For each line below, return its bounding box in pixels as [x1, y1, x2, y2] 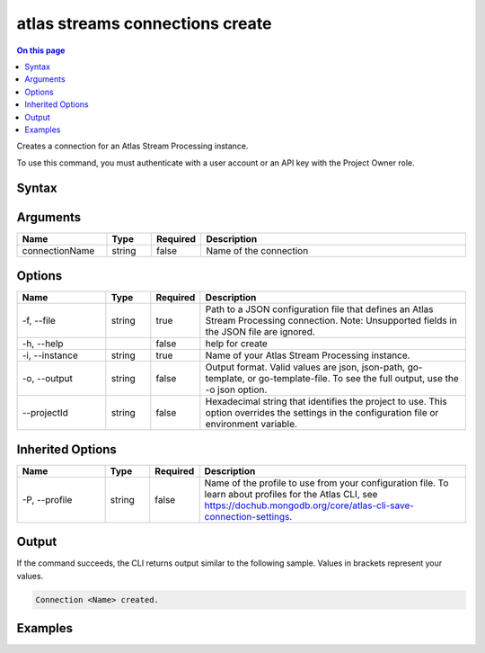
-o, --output [22, 372, 74, 385]
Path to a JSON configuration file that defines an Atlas [205, 303, 435, 316]
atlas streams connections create [16, 13, 272, 33]
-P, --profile [22, 493, 73, 505]
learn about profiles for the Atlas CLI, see [204, 488, 378, 500]
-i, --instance [22, 349, 78, 362]
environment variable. [205, 418, 298, 431]
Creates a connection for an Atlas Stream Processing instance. [16, 140, 249, 152]
